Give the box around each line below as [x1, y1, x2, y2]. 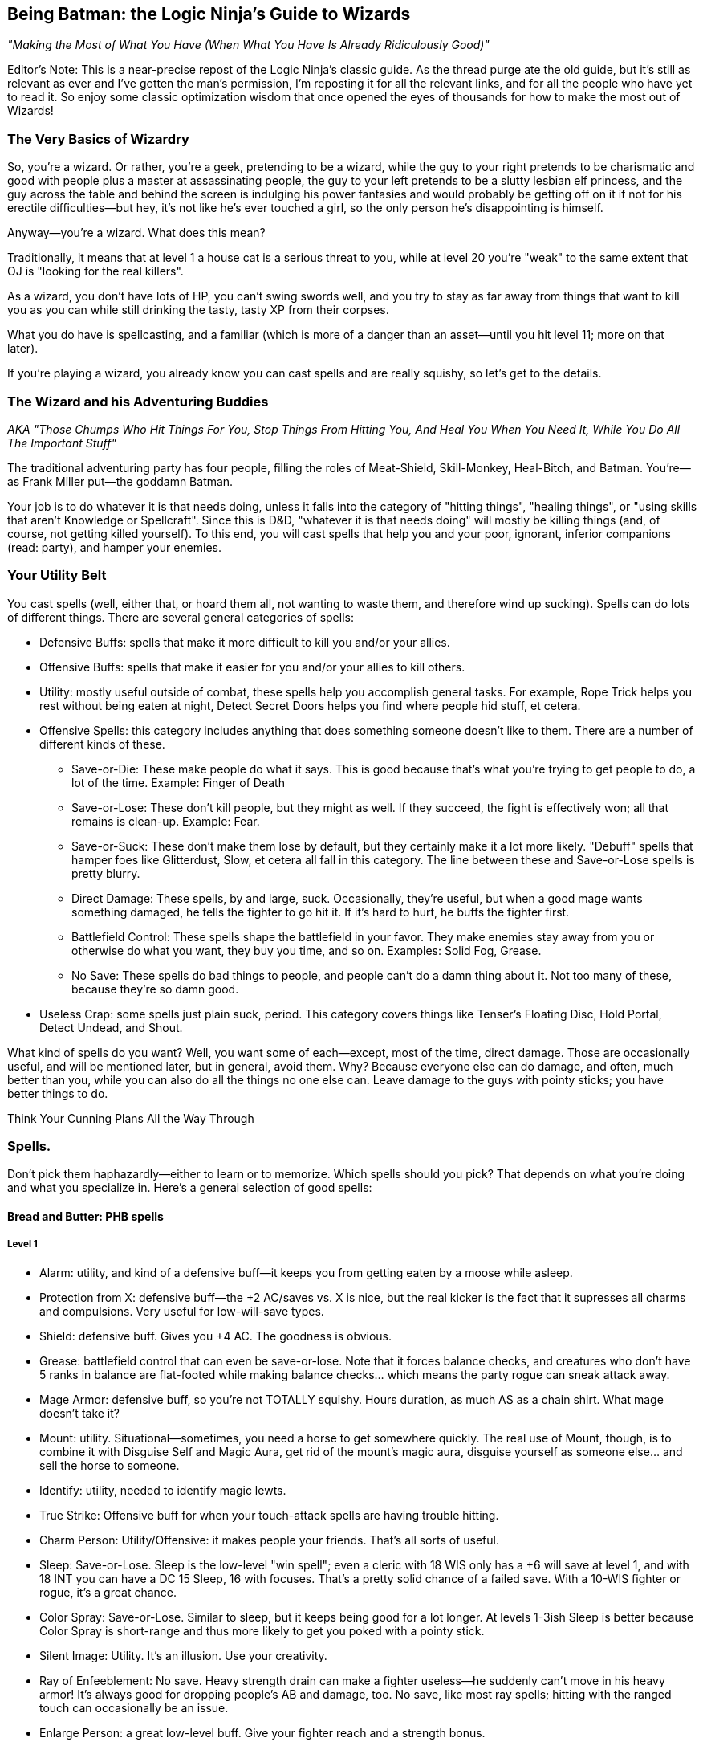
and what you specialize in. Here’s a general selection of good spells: [7, 1181, 372, 1195]
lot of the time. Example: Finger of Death [71, 775, 285, 789]
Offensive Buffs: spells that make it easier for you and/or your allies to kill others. [39, 659, 465, 674]
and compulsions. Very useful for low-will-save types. [39, 1303, 324, 1318]
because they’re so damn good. [71, 981, 239, 996]
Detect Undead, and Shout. [39, 1020, 183, 1034]
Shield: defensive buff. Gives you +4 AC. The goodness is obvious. [39, 1328, 392, 1343]
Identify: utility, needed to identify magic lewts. [39, 1483, 286, 1497]
